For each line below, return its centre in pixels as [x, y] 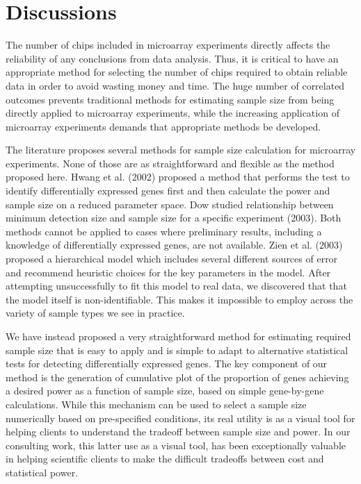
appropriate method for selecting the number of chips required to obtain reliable [177, 72]
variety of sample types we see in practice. [95, 313]
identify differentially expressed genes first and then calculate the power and [168, 191]
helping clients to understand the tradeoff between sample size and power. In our [178, 432]
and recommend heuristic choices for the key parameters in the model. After [168, 272]
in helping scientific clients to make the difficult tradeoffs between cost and [165, 459]
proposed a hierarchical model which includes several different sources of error [172, 259]
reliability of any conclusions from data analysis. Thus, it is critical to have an [172, 58]
